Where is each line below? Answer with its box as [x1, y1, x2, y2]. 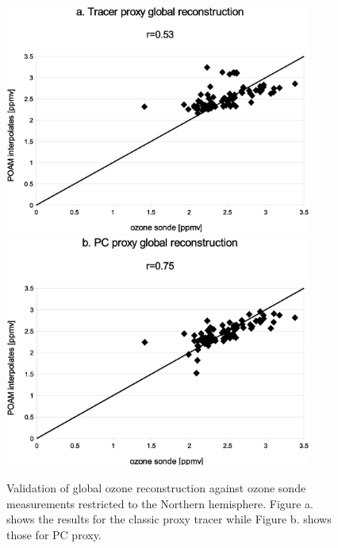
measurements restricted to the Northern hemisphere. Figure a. [6, 495, 313, 511]
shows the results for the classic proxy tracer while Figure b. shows [6, 511, 332, 527]
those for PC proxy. [6, 527, 102, 543]
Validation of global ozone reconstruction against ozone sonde [6, 480, 306, 496]
